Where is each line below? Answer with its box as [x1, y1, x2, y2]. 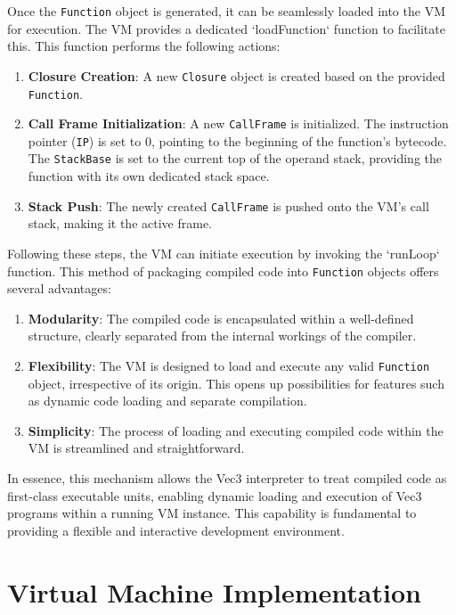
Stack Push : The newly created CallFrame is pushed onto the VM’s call [28, 196, 429, 215]
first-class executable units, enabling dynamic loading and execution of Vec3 [7, 486, 422, 504]
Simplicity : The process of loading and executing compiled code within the [28, 421, 444, 439]
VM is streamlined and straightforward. [28, 439, 245, 457]
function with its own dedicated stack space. [28, 167, 270, 185]
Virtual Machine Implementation [7, 573, 421, 610]
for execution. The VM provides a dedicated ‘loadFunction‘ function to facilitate [7, 19, 445, 37]
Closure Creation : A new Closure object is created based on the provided [28, 66, 445, 85]
